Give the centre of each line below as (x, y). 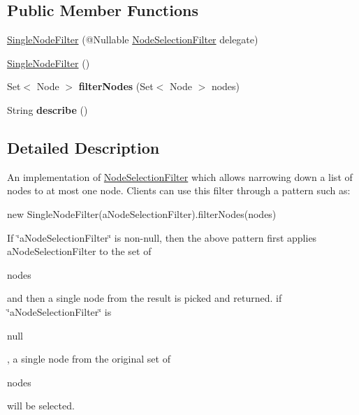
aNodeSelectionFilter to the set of (79, 251)
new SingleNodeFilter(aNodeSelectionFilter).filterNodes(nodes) (142, 213)
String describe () (47, 109)
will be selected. (41, 406)
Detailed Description (83, 147)
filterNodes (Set (116, 86)
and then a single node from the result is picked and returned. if (145, 298)
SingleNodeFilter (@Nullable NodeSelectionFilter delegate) (133, 39)
